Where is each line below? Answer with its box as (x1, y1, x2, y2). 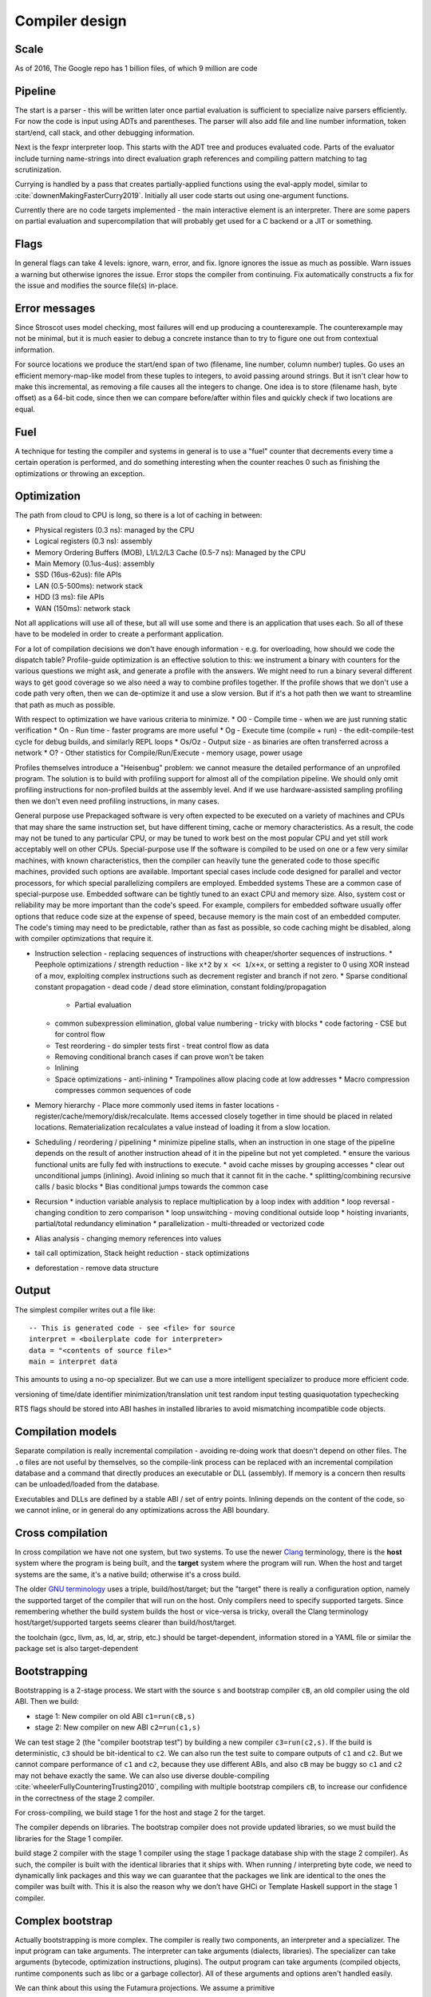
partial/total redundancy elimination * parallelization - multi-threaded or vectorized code (34, 1219, 325, 1229)
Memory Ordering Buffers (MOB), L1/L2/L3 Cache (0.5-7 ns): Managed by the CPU (34, 547, 306, 557)
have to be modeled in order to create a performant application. (14, 629, 224, 639)
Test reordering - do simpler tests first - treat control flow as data (54, 1041, 270, 1050)
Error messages (14, 301, 96, 315)
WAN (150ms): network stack (34, 603, 131, 613)
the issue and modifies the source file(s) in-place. (14, 280, 179, 291)
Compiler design (14, 12, 127, 30)
